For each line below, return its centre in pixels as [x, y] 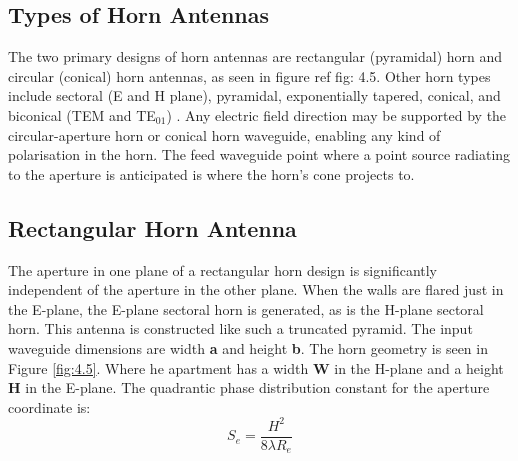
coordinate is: [49, 406]
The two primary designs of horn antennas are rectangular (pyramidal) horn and [255, 56]
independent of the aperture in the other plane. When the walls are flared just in [256, 289]
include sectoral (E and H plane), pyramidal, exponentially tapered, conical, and [254, 95]
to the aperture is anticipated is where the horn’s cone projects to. [211, 173]
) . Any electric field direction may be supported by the [336, 114]
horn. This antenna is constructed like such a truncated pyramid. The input [240, 328]
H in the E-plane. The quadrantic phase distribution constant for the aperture [249, 387]
